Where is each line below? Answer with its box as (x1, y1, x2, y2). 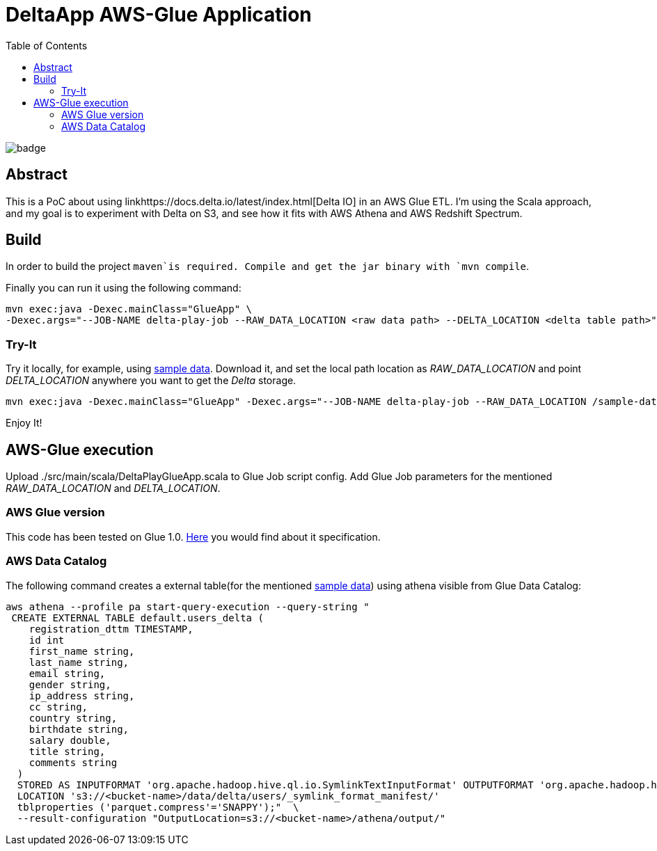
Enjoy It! (6, 417, 42, 429)
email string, (29, 667, 106, 679)
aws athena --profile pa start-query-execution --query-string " (6, 601, 370, 612)
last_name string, (29, 656, 129, 668)
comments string (29, 756, 118, 768)
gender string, (29, 678, 111, 690)
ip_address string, (29, 690, 135, 701)
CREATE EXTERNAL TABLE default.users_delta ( (11, 612, 264, 623)
